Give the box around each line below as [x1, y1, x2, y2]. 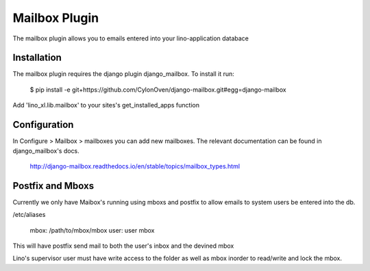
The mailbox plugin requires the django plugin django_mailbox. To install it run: [12, 70, 234, 78]
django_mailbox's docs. [12, 146, 80, 155]
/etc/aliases [12, 211, 46, 219]
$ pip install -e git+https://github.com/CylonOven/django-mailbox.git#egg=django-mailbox [29, 86, 287, 94]
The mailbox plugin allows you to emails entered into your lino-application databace [12, 34, 249, 42]
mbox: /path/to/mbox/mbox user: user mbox [29, 226, 155, 234]
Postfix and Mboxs [12, 180, 95, 192]
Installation [12, 52, 62, 64]
